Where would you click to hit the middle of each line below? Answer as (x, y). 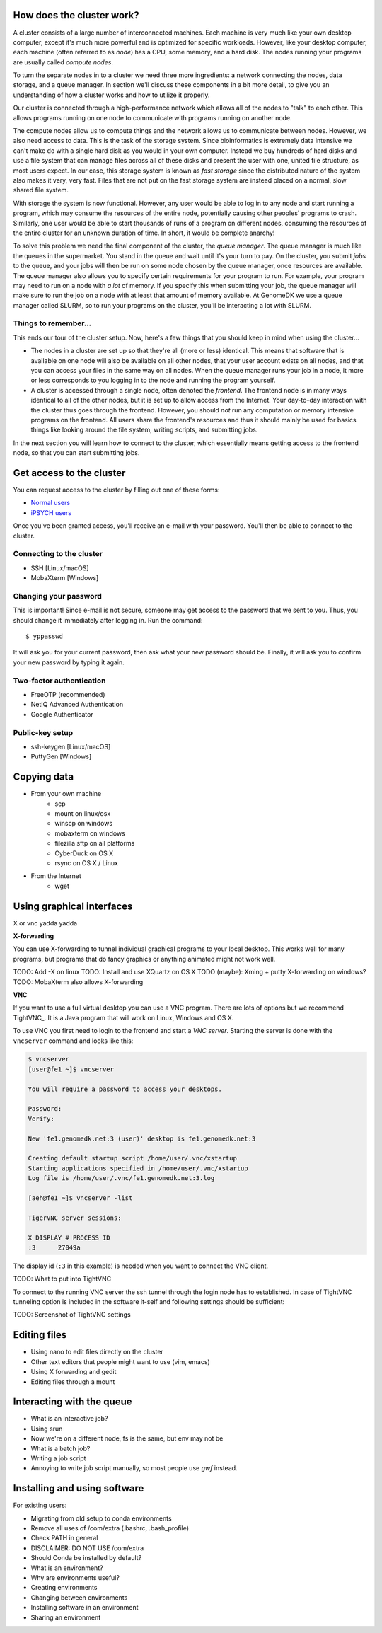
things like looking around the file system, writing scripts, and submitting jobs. (144, 430)
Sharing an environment (66, 1617)
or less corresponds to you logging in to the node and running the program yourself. (153, 380)
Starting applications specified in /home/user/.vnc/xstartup (138, 1168)
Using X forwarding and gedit (74, 1372)
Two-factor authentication (59, 681)
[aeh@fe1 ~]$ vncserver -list (80, 1198)
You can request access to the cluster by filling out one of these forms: (116, 490)
